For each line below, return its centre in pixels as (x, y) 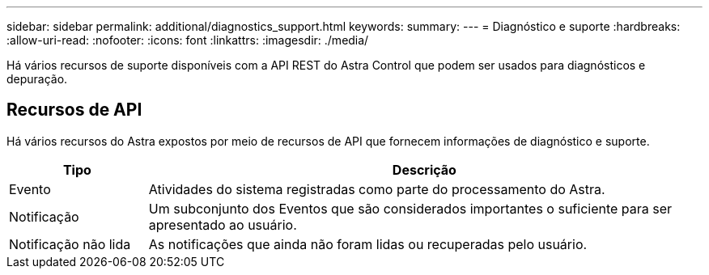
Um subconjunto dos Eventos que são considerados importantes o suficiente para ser (410, 208)
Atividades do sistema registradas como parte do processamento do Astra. (377, 189)
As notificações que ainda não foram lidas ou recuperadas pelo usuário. (368, 244)
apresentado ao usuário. (223, 224)
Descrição (424, 169)
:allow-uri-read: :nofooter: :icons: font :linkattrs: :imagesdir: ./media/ (188, 40)
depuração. (37, 79)
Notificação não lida (70, 244)
